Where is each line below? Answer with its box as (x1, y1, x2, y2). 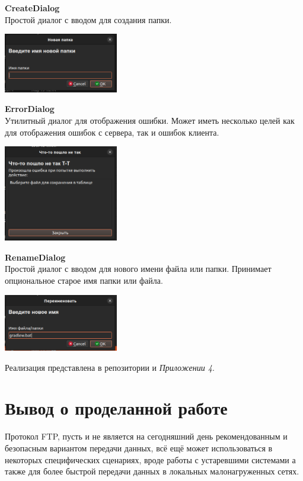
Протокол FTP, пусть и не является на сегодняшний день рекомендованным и (5, 430, 288, 442)
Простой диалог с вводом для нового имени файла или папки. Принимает (5, 262, 272, 275)
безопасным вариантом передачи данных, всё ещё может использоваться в (5, 441, 273, 454)
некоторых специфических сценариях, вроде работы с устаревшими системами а (5, 453, 296, 466)
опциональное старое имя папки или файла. (5, 274, 163, 286)
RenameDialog (5, 251, 66, 263)
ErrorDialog (5, 102, 55, 115)
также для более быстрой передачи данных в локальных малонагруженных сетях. (5, 465, 299, 477)
